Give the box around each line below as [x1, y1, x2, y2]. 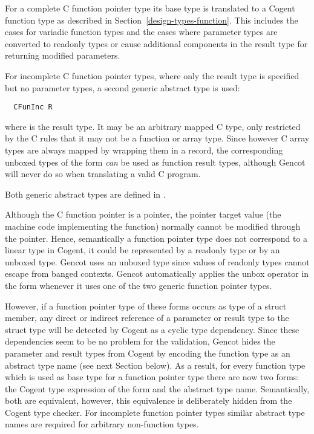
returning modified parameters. [5, 49, 120, 62]
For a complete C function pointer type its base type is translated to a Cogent [5, 2, 295, 14]
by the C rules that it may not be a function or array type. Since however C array [5, 132, 310, 144]
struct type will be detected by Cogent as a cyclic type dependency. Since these [5, 323, 299, 335]
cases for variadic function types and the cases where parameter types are [5, 25, 278, 38]
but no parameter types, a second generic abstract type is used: [5, 81, 240, 94]
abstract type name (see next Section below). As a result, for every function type [5, 358, 306, 371]
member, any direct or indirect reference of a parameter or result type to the [5, 311, 289, 324]
